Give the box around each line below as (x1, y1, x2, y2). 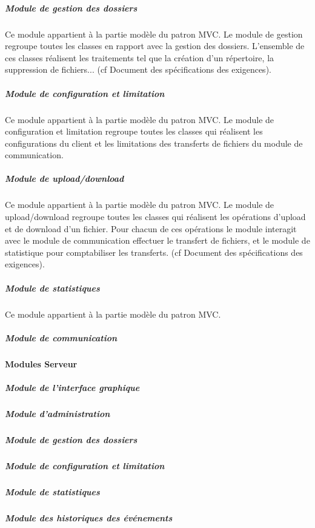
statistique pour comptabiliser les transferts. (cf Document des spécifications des (5, 246, 303, 258)
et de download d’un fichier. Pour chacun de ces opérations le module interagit (5, 222, 297, 235)
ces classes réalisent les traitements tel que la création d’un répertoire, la (5, 51, 274, 64)
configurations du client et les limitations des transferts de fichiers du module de (5, 136, 303, 149)
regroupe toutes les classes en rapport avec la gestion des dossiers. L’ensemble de (5, 39, 305, 52)
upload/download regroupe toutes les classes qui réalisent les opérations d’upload (5, 210, 306, 223)
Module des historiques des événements (5, 511, 173, 524)
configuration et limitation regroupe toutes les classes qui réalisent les (5, 125, 263, 138)
